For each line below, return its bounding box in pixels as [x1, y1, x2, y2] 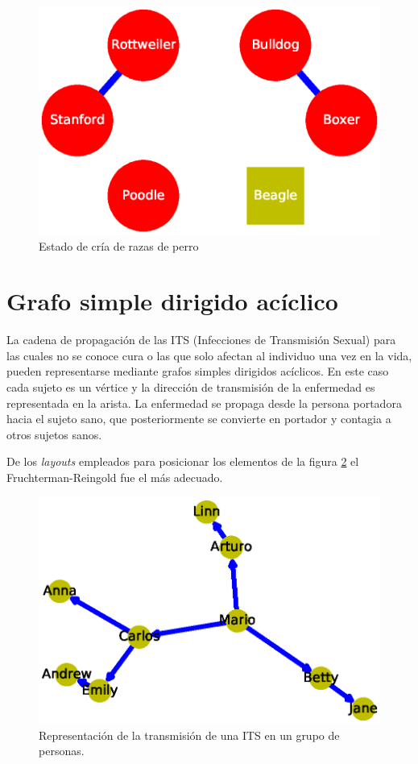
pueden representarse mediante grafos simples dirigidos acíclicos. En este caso [6, 363, 389, 380]
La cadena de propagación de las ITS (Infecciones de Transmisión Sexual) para [6, 331, 396, 348]
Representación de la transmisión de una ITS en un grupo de [39, 726, 340, 743]
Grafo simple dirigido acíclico [6, 284, 338, 318]
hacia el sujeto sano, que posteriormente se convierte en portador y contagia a [6, 410, 391, 427]
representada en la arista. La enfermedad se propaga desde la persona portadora [6, 394, 402, 411]
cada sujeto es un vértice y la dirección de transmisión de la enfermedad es [6, 379, 375, 396]
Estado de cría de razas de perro [39, 237, 199, 254]
